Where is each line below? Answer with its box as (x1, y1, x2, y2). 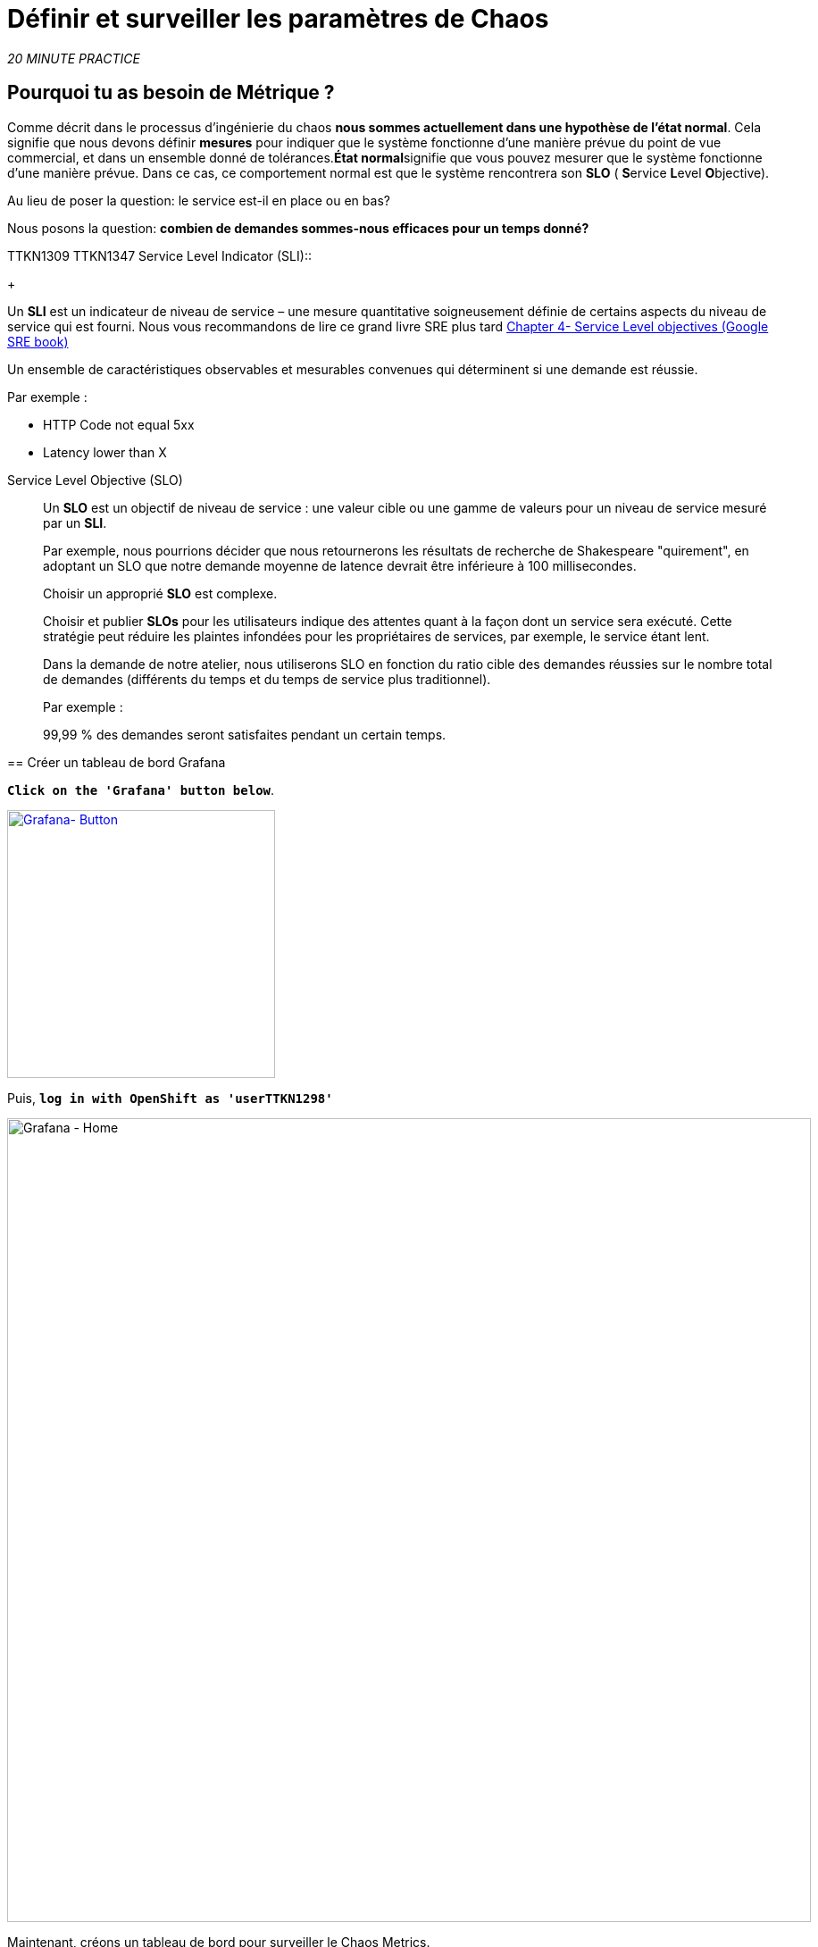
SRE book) (7, 333, 69, 349)
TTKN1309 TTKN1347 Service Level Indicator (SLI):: (7, 247, 312, 263)
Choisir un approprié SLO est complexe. (43, 585, 278, 601)
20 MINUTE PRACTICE (7, 50, 140, 66)
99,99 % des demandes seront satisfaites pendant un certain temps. (43, 726, 447, 742)
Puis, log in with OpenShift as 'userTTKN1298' (7, 1090, 333, 1106)
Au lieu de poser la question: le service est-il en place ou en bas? (7, 192, 390, 208)
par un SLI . (43, 514, 107, 531)
